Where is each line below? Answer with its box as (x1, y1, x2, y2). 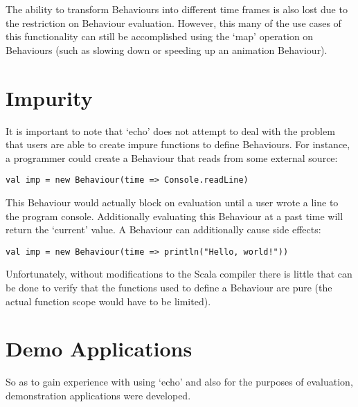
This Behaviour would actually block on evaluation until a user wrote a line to (6, 195, 339, 209)
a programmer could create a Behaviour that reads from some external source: (6, 150, 338, 165)
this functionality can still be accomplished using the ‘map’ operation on (6, 29, 314, 44)
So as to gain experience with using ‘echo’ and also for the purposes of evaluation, (6, 374, 353, 389)
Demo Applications (6, 334, 193, 363)
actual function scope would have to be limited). (6, 293, 211, 308)
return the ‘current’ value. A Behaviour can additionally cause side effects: (6, 222, 321, 237)
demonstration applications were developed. (6, 388, 191, 402)
